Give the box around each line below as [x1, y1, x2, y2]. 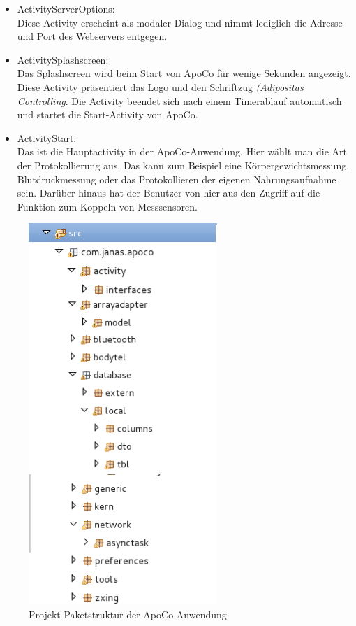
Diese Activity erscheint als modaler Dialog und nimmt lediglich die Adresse [17, 15, 343, 29]
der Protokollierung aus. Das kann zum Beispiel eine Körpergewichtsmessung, [17, 157, 350, 172]
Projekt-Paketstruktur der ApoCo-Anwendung [29, 606, 227, 621]
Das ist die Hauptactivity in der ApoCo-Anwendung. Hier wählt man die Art [17, 144, 348, 159]
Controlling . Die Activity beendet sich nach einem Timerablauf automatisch [17, 93, 342, 108]
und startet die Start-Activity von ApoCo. [17, 107, 198, 122]
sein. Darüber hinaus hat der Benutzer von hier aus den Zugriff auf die [17, 185, 320, 200]
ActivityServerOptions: [17, 1, 115, 15]
